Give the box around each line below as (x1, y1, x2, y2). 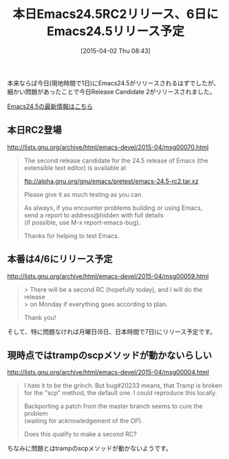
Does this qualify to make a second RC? (23, 430, 138, 438)
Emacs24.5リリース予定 (47, 23, 184, 39)
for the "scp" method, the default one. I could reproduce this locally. (23, 389, 217, 397)
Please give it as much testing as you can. (23, 190, 143, 198)
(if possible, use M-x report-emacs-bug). (23, 218, 141, 226)
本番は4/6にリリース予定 (7, 253, 113, 265)
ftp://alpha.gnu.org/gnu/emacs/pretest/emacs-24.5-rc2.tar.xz (23, 177, 199, 185)
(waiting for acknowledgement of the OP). (23, 417, 143, 425)
